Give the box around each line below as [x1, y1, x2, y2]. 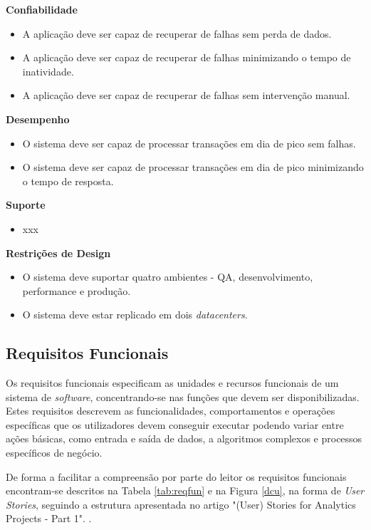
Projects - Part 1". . [6, 511, 92, 526]
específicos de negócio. [6, 445, 103, 460]
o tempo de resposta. [22, 173, 114, 188]
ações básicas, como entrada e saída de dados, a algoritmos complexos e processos [6, 431, 362, 446]
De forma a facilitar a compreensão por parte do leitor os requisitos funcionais [6, 469, 347, 484]
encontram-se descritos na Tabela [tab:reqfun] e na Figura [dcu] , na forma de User [6, 483, 365, 498]
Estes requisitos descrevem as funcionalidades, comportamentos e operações [6, 403, 335, 418]
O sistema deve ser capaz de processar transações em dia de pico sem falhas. [22, 135, 356, 150]
